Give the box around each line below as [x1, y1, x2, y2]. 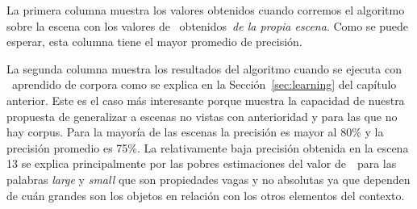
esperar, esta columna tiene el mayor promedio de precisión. [6, 33, 302, 50]
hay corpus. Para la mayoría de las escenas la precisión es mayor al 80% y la [6, 123, 384, 140]
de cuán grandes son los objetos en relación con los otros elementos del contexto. [6, 186, 405, 203]
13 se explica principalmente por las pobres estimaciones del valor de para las [6, 155, 397, 172]
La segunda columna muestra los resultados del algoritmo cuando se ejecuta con [6, 60, 402, 77]
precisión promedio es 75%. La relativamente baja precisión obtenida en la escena [6, 139, 409, 156]
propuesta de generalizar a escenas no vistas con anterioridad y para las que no [6, 107, 398, 124]
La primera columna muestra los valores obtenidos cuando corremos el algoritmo [6, 2, 405, 18]
